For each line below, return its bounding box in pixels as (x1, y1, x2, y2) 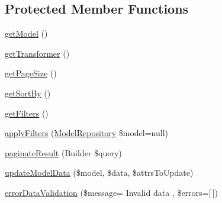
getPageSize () (5, 67, 57, 79)
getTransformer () (5, 47, 70, 59)
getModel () (5, 27, 48, 40)
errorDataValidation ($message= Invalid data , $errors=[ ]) (5, 186, 218, 198)
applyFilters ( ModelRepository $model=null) (5, 127, 169, 139)
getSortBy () (5, 86, 51, 99)
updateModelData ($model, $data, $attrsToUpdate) (5, 166, 194, 179)
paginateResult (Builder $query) (5, 146, 122, 159)
